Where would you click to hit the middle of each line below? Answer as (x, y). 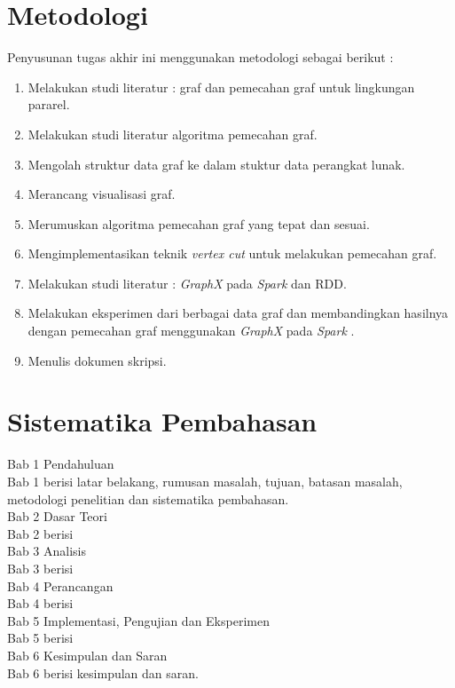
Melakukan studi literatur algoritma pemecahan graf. (173, 134)
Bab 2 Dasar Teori (57, 516)
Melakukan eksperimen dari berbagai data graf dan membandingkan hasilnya (238, 313)
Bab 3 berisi (40, 568)
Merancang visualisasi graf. (102, 194)
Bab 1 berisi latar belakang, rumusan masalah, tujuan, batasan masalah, (205, 481)
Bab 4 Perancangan (60, 585)
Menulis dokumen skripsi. (97, 360)
